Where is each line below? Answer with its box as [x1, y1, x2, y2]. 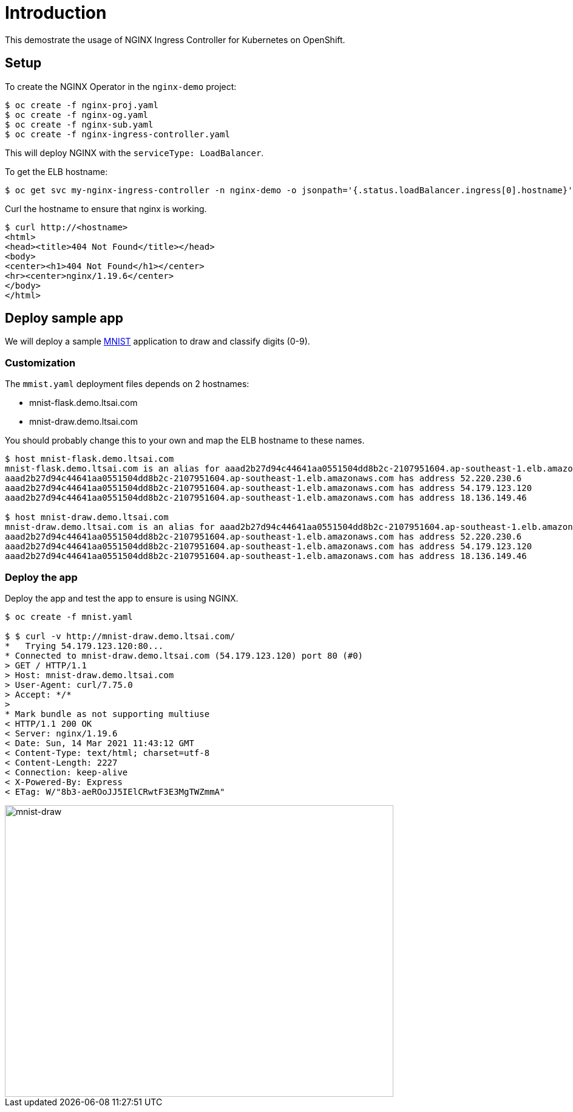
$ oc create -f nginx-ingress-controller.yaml [5, 129, 230, 139]
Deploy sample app [5, 311, 123, 326]
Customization [5, 356, 76, 369]
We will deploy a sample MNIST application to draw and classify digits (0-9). [5, 336, 310, 347]
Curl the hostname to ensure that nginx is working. [5, 203, 207, 214]
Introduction [5, 2, 107, 23]
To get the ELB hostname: [5, 166, 108, 177]
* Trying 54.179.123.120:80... [5, 640, 164, 651]
